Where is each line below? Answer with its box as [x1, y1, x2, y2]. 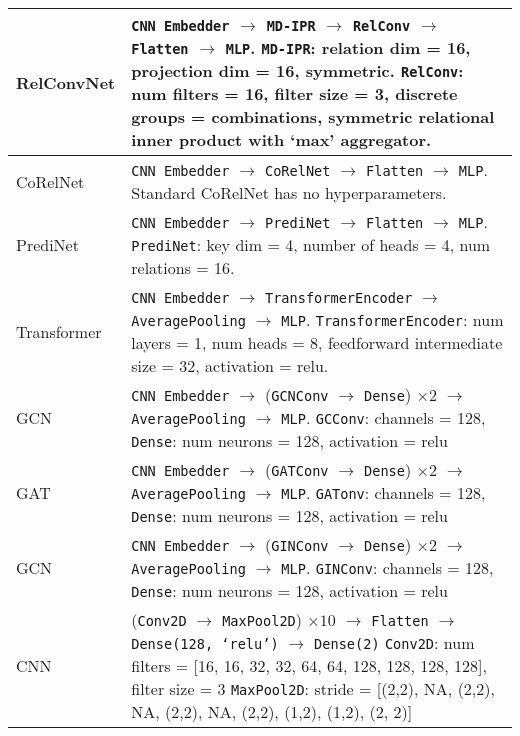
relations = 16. [131, 256, 235, 279]
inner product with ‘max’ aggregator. [131, 128, 432, 151]
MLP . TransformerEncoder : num [281, 308, 504, 331]
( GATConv [264, 458, 329, 481]
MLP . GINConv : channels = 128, [281, 556, 494, 579]
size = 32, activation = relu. [131, 354, 329, 377]
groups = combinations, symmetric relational [131, 105, 495, 128]
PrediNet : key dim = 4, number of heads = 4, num [131, 233, 491, 256]
